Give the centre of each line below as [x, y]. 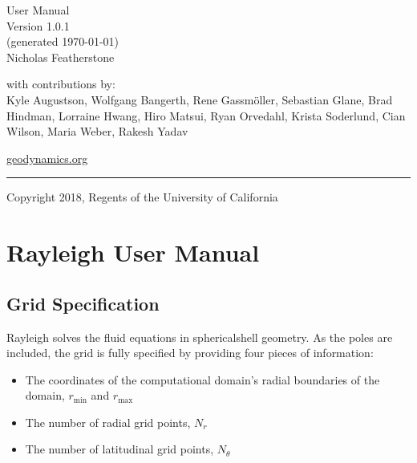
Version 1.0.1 [38, 25]
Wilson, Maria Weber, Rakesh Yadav [97, 131]
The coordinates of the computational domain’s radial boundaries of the [202, 379]
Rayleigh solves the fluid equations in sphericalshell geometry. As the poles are [200, 337]
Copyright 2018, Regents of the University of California [142, 197]
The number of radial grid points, [108, 422]
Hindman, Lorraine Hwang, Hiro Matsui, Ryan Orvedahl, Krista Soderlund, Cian [206, 115]
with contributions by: [61, 84]
